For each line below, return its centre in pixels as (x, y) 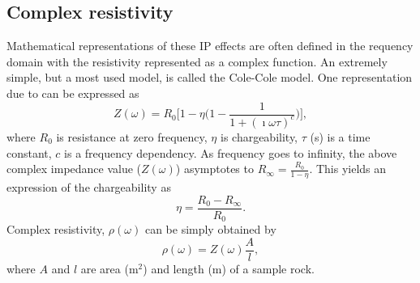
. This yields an (348, 169)
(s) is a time (340, 136)
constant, (29, 152)
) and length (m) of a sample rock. (229, 268)
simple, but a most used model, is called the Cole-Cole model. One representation (210, 77)
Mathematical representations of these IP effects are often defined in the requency (210, 46)
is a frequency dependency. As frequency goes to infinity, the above (231, 152)
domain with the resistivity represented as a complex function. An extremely (197, 61)
